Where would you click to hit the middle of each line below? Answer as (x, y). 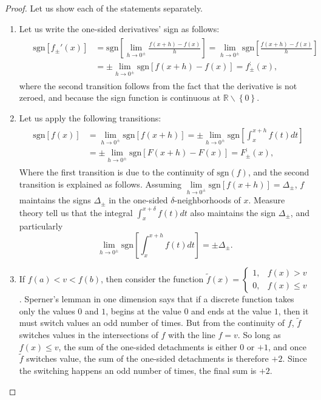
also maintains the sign (233, 212)
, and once (287, 346)
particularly (41, 226)
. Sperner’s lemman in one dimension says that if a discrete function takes (157, 298)
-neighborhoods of (208, 200)
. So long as (259, 334)
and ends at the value (231, 310)
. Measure (267, 200)
